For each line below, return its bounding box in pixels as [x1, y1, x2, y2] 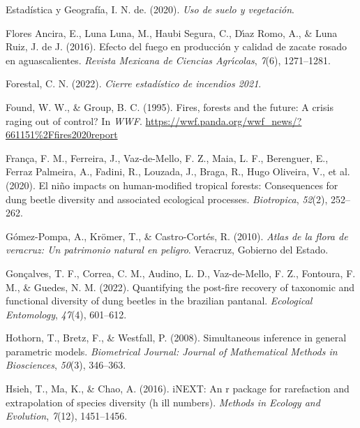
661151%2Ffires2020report [6, 127, 118, 142]
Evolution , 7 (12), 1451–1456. [6, 408, 128, 423]
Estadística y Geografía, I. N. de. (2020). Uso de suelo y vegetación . [6, 2, 294, 16]
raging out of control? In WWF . [6, 113, 142, 128]
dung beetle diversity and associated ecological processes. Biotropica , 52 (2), [6, 191, 328, 206]
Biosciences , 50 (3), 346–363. [6, 357, 126, 372]
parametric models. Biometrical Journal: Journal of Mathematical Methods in [6, 344, 338, 358]
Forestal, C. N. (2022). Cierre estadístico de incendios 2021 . [6, 76, 262, 91]
